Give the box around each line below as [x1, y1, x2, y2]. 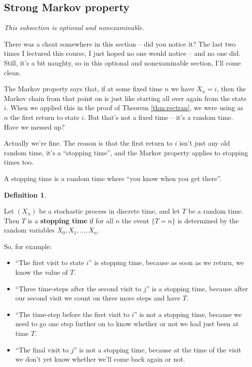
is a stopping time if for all [28, 215, 113, 225]
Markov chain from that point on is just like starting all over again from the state [4, 93, 247, 103]
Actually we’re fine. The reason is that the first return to [4, 138, 173, 148]
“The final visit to [15, 344, 69, 354]
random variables [4, 225, 55, 235]
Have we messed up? [4, 121, 65, 132]
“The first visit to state [15, 257, 84, 267]
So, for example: [4, 241, 52, 251]
